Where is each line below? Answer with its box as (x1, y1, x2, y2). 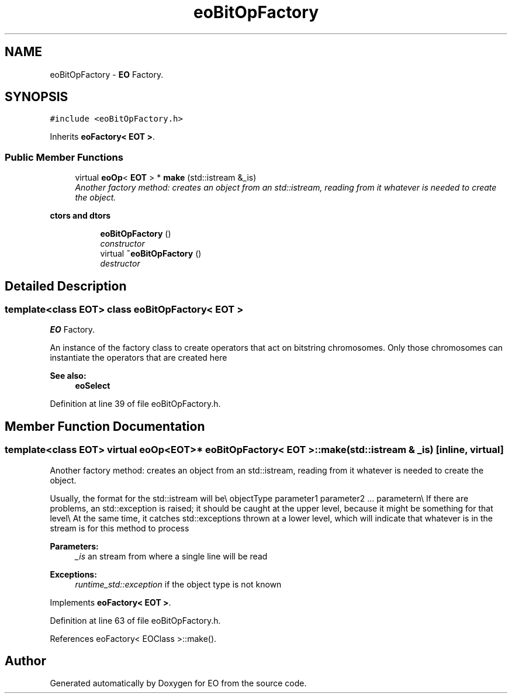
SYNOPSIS (5, 89, 68, 105)
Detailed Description (5, 278, 127, 293)
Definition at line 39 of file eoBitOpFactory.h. (50, 399, 221, 409)
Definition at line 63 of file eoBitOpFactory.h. (50, 615, 221, 626)
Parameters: (50, 541, 99, 551)
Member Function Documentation (5, 419, 205, 434)
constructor (100, 239, 145, 249)
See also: (50, 371, 87, 381)
